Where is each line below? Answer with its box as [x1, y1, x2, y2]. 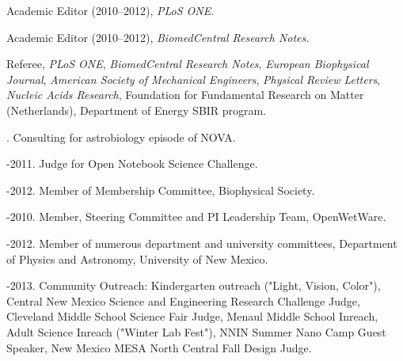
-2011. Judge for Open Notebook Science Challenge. [6, 155, 258, 172]
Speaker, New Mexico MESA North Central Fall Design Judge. [6, 339, 312, 355]
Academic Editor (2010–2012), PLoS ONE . [6, 2, 215, 18]
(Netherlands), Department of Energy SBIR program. [6, 101, 267, 118]
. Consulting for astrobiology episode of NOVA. [6, 128, 236, 145]
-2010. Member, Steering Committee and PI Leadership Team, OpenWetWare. [6, 208, 386, 225]
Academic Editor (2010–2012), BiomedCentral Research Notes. [6, 28, 310, 45]
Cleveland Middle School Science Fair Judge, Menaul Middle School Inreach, [6, 308, 378, 325]
